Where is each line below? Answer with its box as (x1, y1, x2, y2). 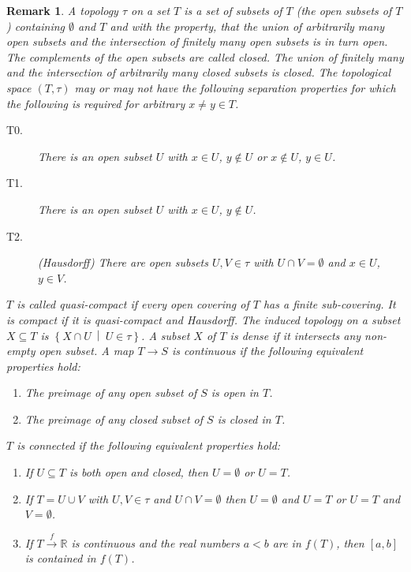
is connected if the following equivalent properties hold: (17, 437, 281, 454)
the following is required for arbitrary (6, 95, 185, 111)
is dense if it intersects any (230, 327, 361, 343)
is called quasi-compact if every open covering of (17, 296, 249, 312)
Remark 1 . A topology (6, 2, 118, 18)
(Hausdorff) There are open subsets (38, 254, 208, 271)
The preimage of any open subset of (24, 384, 197, 401)
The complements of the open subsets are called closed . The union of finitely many (6, 48, 404, 65)
